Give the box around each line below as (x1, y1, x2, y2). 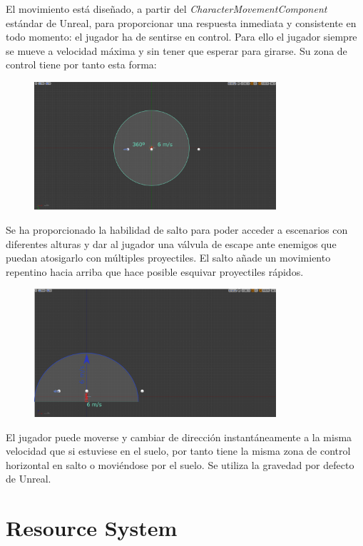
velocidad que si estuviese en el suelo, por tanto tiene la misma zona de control (6, 443, 351, 458)
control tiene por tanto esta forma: (6, 57, 157, 72)
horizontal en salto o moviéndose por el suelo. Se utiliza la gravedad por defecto (6, 457, 354, 472)
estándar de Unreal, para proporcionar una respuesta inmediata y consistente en (6, 15, 357, 30)
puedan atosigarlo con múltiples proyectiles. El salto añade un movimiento (6, 250, 331, 265)
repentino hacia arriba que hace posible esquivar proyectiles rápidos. (6, 264, 304, 279)
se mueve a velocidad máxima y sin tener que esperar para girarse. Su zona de (6, 43, 347, 58)
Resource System (6, 513, 178, 542)
